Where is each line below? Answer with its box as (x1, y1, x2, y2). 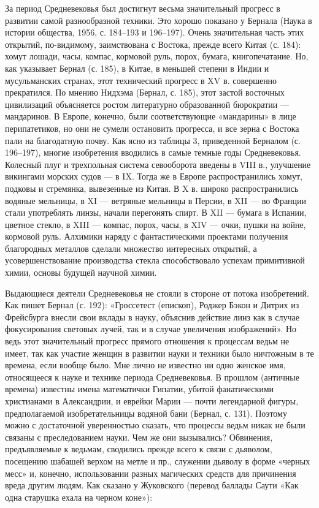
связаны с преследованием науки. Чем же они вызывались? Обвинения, (5, 430, 273, 443)
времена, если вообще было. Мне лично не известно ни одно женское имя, (5, 358, 286, 371)
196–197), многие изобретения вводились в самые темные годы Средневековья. (5, 146, 301, 159)
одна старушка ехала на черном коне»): (5, 490, 153, 503)
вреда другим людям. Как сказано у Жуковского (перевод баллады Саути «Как (5, 479, 299, 491)
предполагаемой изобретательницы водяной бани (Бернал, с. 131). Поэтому (5, 406, 287, 419)
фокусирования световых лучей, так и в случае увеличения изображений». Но (5, 322, 296, 335)
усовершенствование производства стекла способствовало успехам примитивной (5, 254, 305, 267)
